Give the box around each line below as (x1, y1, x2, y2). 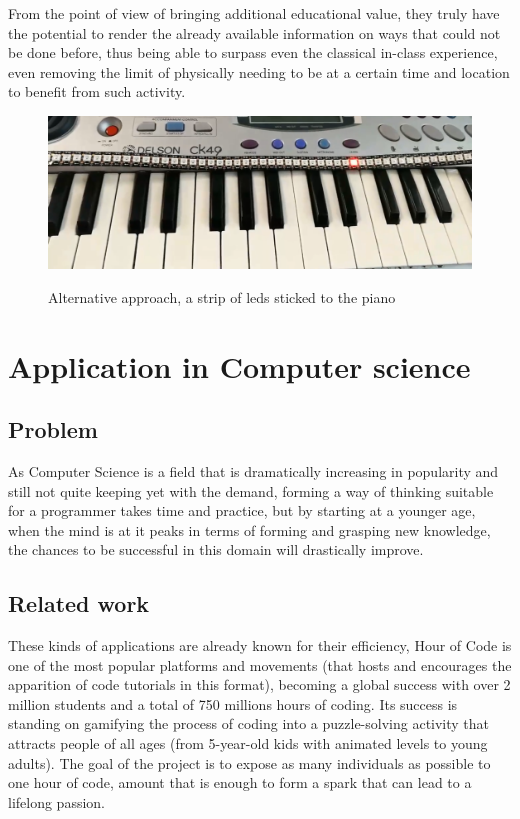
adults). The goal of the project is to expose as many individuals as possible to (8, 752, 491, 773)
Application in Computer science (8, 345, 471, 386)
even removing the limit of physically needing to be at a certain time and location (8, 61, 510, 82)
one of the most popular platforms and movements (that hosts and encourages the (8, 654, 512, 675)
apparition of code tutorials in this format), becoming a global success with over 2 (8, 674, 511, 695)
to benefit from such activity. (8, 81, 186, 102)
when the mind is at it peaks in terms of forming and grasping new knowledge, (8, 519, 491, 540)
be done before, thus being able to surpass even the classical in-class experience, (8, 42, 498, 63)
